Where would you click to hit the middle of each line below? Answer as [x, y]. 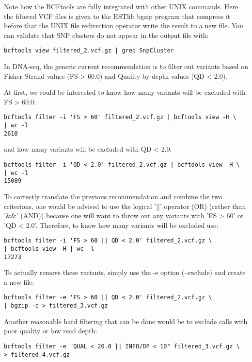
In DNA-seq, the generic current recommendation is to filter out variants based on [126, 66]
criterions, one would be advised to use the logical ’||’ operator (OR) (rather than [125, 206]
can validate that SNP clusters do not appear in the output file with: [106, 35]
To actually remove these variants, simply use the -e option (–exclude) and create [125, 272]
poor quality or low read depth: [51, 331]
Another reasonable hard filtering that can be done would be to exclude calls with [126, 321]
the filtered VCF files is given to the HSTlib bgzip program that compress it [117, 16]
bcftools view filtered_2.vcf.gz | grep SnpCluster [89, 51]
